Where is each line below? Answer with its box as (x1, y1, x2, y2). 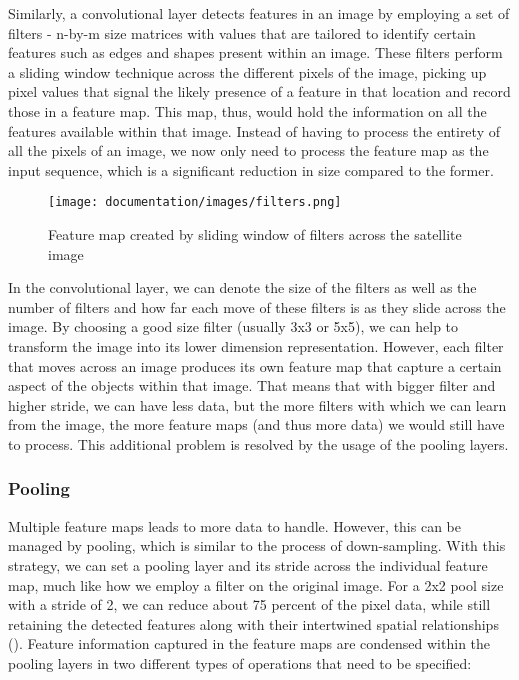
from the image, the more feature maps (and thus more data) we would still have (8, 414, 505, 435)
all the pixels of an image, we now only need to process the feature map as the (8, 140, 489, 161)
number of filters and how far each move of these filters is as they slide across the (8, 296, 506, 317)
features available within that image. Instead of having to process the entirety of (8, 120, 500, 141)
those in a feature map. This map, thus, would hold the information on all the (8, 100, 487, 121)
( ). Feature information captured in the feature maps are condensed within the (8, 633, 491, 654)
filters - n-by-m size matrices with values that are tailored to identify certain (8, 22, 476, 43)
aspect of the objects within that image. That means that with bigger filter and (8, 375, 496, 396)
